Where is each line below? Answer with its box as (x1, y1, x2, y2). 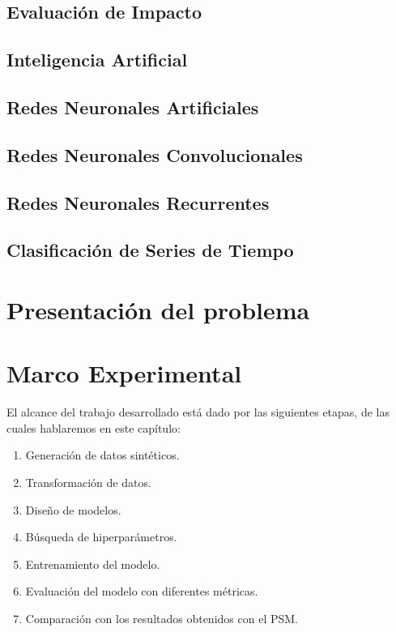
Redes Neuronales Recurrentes (6, 190, 270, 215)
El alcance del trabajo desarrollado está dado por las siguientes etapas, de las (6, 404, 390, 421)
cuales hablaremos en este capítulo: (6, 419, 181, 436)
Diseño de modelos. (25, 501, 121, 518)
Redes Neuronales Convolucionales (6, 142, 303, 167)
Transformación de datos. (25, 473, 151, 490)
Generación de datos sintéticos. (25, 446, 180, 463)
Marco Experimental (6, 357, 242, 390)
